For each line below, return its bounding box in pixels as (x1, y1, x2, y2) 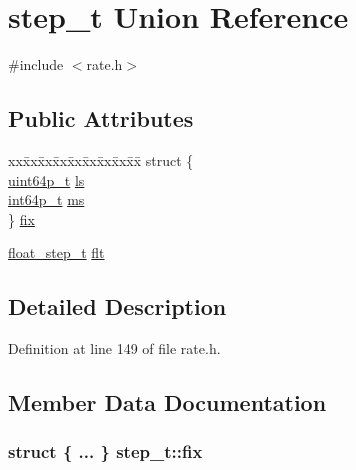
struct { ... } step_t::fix (8, 439, 203, 464)
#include (8, 54, 64, 75)
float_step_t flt (8, 242, 105, 263)
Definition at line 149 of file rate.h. (8, 338, 221, 359)
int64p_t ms (8, 189, 85, 210)
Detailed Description (8, 291, 227, 322)
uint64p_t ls (8, 169, 85, 190)
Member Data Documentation (8, 387, 327, 418)
